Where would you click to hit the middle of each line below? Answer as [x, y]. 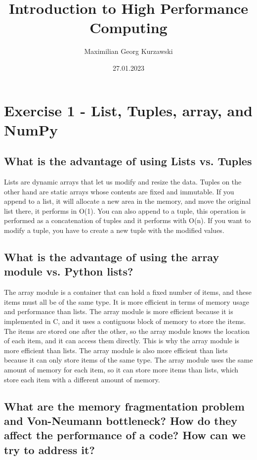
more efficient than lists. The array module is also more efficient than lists [116, 350]
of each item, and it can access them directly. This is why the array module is [122, 341]
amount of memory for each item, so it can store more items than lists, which [121, 369]
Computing [128, 27]
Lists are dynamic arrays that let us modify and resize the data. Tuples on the [123, 182]
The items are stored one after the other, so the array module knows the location [127, 331]
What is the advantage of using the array [112, 257]
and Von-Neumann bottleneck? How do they [121, 420]
